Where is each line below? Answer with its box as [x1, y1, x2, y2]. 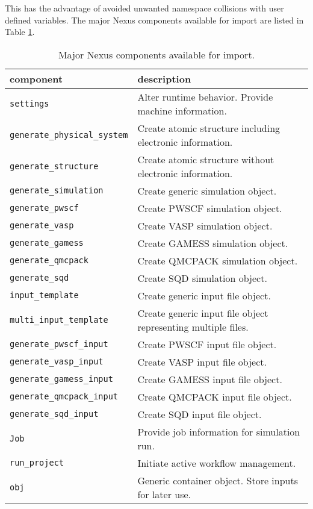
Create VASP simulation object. [137, 218, 273, 233]
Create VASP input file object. [137, 354, 267, 369]
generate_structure [10, 161, 99, 171]
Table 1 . [5, 25, 35, 38]
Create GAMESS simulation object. [137, 236, 288, 250]
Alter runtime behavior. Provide [137, 89, 273, 104]
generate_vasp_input [10, 357, 104, 367]
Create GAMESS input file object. [137, 372, 282, 386]
